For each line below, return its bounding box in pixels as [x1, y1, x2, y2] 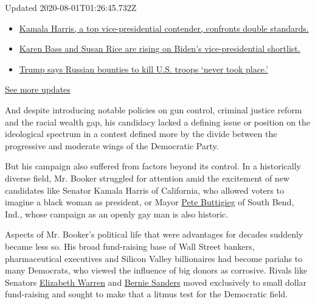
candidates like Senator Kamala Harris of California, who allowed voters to [5, 183, 284, 196]
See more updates [5, 83, 71, 96]
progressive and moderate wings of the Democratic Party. [5, 139, 219, 152]
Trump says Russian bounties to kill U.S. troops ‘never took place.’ [19, 62, 268, 75]
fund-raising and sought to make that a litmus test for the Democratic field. [5, 288, 288, 300]
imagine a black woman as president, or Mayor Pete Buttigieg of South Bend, [5, 196, 294, 208]
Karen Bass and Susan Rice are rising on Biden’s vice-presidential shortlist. [19, 42, 300, 55]
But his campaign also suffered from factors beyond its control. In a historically [5, 160, 301, 172]
